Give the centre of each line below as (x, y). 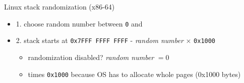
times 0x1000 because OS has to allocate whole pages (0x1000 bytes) (134, 74)
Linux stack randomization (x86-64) (59, 6)
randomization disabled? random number (91, 57)
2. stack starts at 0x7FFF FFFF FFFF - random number (100, 40)
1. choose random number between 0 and (79, 23)
